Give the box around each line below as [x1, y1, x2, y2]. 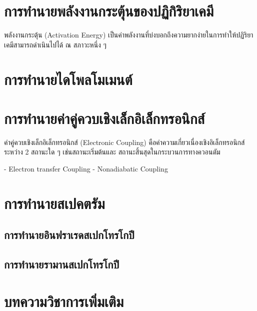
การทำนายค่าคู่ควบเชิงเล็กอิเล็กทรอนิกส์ [4, 107, 205, 128]
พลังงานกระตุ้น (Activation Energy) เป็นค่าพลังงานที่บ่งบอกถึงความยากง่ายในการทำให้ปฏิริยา [4, 29, 253, 40]
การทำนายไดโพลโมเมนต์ [4, 68, 132, 89]
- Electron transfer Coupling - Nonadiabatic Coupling [4, 163, 168, 173]
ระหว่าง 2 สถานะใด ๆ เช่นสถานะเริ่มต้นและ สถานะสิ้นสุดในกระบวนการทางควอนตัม [4, 146, 220, 157]
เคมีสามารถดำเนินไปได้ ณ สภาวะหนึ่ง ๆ [4, 39, 106, 49]
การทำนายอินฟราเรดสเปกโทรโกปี [4, 227, 134, 242]
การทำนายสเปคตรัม [4, 192, 105, 213]
